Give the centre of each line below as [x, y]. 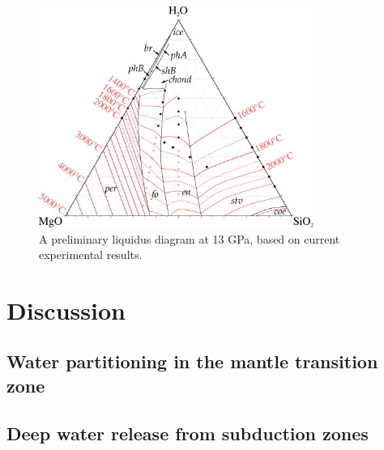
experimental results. [91, 255]
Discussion [66, 310]
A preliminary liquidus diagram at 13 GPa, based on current [190, 238]
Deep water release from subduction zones [188, 433]
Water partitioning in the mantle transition [192, 361]
